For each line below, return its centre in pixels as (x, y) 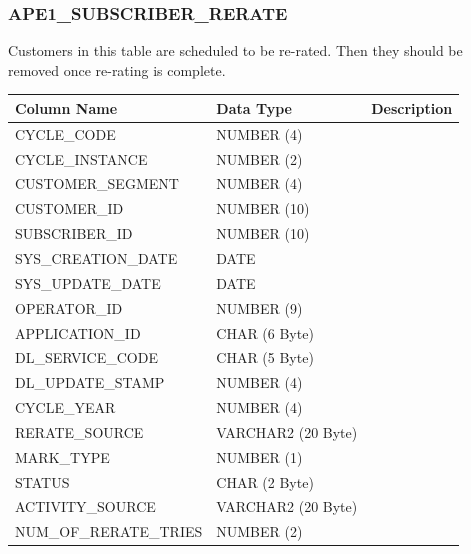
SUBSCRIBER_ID (74, 233)
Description (412, 107)
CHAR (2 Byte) (265, 481)
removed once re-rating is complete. (117, 69)
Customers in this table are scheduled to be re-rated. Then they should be (235, 50)
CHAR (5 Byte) (265, 357)
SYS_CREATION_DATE (96, 257)
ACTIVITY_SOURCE (85, 506)
